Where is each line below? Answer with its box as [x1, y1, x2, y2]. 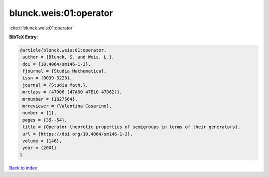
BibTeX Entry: [9, 34, 38, 40]
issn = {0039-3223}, [22, 75, 73, 81]
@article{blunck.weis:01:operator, [19, 47, 107, 53]
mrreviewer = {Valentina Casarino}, [22, 103, 112, 109]
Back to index [9, 165, 37, 171]
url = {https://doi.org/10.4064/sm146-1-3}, [22, 131, 133, 137]
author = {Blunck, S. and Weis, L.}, [22, 54, 115, 60]
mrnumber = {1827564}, [22, 96, 78, 102]
